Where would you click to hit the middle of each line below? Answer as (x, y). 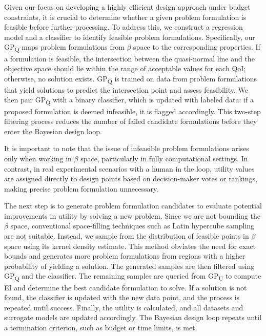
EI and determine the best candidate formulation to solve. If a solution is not (126, 287)
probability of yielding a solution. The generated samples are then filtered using (129, 266)
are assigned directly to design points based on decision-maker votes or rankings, (131, 178)
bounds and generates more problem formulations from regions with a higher (125, 256)
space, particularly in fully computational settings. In (164, 158)
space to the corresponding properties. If (197, 47)
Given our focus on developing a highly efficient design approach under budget (127, 7)
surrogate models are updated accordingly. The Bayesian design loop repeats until (133, 317)
